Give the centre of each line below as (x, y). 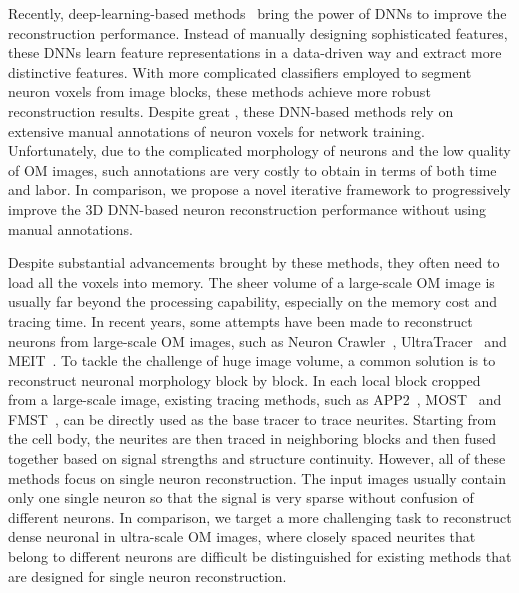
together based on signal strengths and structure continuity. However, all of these (257, 458)
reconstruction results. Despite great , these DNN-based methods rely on (231, 110)
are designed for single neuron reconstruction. (147, 575)
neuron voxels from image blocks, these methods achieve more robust (219, 91)
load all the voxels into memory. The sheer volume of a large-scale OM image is (251, 281)
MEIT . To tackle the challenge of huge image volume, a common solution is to (252, 360)
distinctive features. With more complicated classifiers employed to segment (240, 71)
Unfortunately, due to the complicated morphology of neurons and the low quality (259, 150)
